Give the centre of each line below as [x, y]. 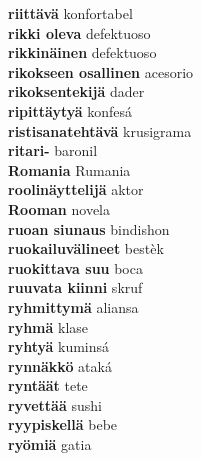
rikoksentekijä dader [76, 91]
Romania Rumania [69, 169]
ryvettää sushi [55, 404]
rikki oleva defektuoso [79, 32]
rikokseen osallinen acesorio [101, 71]
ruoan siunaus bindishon [89, 228]
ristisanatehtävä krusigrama [100, 130]
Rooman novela [59, 208]
